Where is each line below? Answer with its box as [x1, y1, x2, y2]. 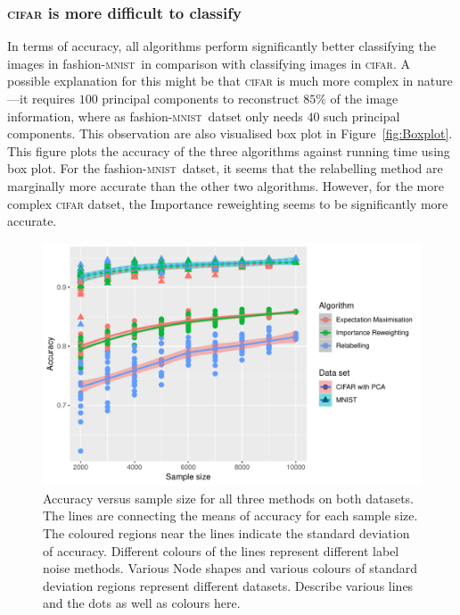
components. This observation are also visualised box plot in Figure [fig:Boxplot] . [7, 124, 453, 143]
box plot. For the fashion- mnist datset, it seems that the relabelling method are [7, 159, 443, 178]
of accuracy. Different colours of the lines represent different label [43, 541, 399, 560]
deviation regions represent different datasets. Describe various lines [43, 576, 414, 594]
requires [31, 89, 75, 107]
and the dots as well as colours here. [43, 594, 241, 612]
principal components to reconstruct [102, 89, 300, 107]
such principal [324, 106, 400, 125]
